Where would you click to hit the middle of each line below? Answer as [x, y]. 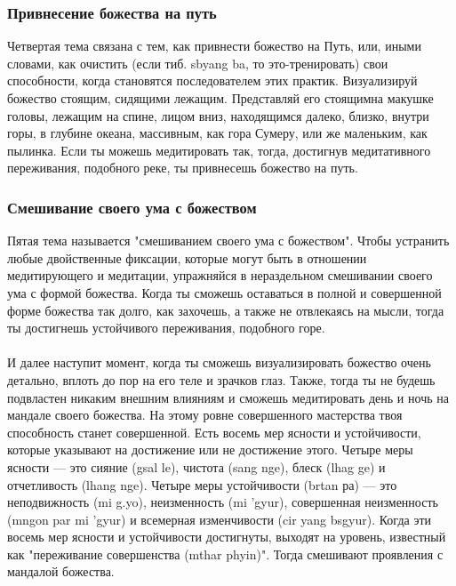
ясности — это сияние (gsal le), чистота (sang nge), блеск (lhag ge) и [196, 466]
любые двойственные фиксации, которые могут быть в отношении [187, 257]
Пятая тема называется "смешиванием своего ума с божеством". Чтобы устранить [228, 241]
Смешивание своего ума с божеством [132, 207]
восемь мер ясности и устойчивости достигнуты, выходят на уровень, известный [227, 537]
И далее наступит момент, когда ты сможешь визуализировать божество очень [219, 362]
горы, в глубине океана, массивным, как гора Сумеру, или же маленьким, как [217, 133]
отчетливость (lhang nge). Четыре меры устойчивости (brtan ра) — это [202, 484]
